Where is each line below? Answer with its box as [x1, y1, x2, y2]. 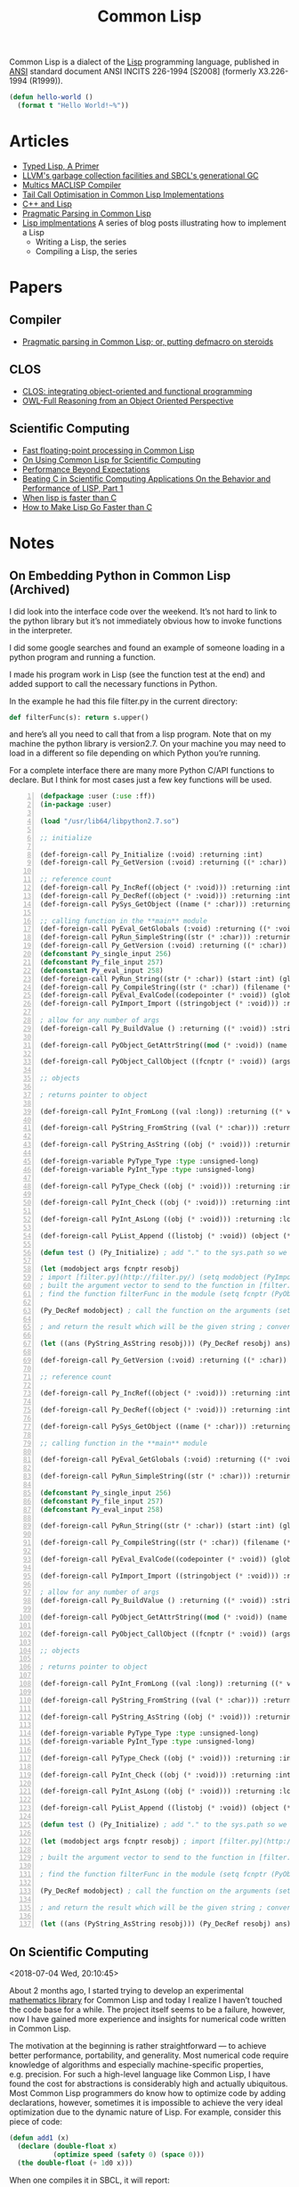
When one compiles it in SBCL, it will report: [9, 2175, 171, 2185]
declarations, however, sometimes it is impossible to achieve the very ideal [9, 2098, 283, 2109]
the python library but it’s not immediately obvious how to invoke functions [9, 615, 282, 626]
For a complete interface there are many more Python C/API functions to [9, 765, 275, 776]
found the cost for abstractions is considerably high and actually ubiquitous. [9, 2078, 288, 2089]
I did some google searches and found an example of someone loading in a [9, 642, 286, 653]
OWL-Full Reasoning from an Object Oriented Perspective [21, 395, 234, 406]
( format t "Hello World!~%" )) [17, 101, 129, 111]
